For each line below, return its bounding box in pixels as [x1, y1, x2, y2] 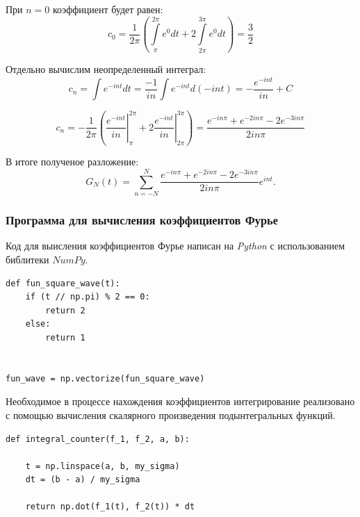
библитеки [6, 252, 49, 266]
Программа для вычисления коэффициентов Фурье [6, 211, 278, 229]
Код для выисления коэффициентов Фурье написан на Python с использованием [6, 238, 345, 253]
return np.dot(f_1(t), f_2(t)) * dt [25, 502, 195, 512]
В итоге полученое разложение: [6, 154, 139, 169]
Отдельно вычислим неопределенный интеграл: [6, 62, 206, 76]
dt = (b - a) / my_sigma [25, 475, 140, 485]
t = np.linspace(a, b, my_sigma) [25, 461, 180, 471]
